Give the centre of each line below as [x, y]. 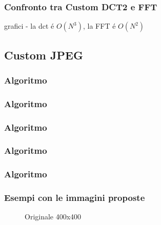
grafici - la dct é [29, 26]
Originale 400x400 [53, 217]
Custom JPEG [44, 55]
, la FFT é [99, 26]
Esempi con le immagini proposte [75, 198]
